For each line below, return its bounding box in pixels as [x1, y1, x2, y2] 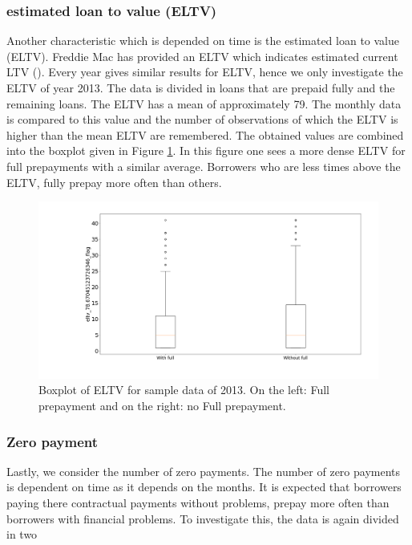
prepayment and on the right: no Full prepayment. [38, 397, 286, 414]
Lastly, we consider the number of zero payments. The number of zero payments [6, 462, 401, 479]
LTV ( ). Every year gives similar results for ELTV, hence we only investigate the [6, 63, 403, 80]
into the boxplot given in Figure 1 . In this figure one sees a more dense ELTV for [6, 142, 406, 159]
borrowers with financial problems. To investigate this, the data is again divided [6, 510, 399, 527]
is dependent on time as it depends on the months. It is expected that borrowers [6, 478, 402, 495]
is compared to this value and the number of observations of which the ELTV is [6, 111, 398, 128]
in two [6, 526, 38, 543]
